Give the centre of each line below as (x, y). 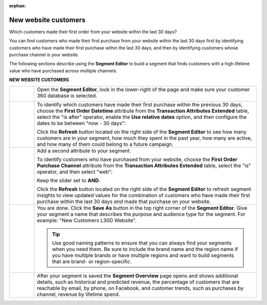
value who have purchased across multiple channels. (63, 71)
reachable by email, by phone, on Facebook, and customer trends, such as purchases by (140, 288)
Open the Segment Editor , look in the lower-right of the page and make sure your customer (143, 89)
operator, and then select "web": (75, 172)
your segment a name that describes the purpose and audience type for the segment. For (141, 214)
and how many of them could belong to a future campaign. (105, 144)
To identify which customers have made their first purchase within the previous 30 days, (140, 104)
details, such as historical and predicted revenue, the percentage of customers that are (138, 282)
